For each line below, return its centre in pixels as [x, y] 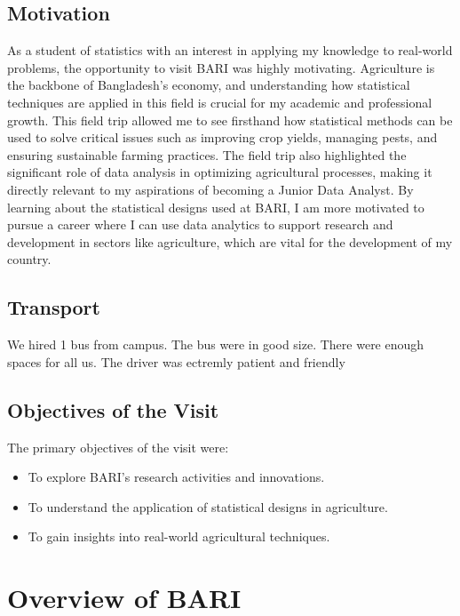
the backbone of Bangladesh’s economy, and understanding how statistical [209, 85]
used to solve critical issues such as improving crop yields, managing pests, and [222, 137]
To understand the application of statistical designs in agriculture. [208, 506]
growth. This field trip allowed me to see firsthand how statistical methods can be [230, 120]
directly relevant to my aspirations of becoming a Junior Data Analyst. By [210, 189]
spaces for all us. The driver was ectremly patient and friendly [176, 361]
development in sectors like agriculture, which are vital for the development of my [230, 241]
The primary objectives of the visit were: [118, 447]
